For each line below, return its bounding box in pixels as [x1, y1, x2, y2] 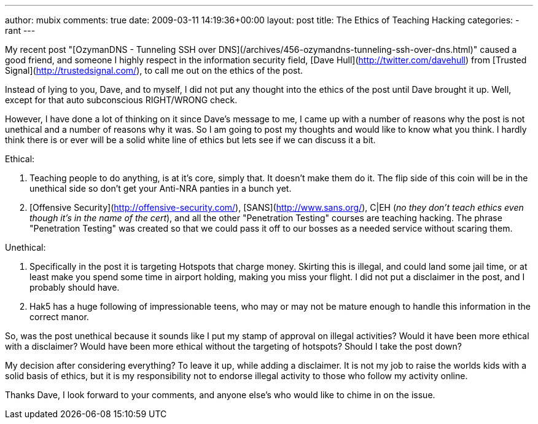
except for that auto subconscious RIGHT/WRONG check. [5, 95, 238, 105]
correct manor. [29, 312, 89, 322]
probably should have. [29, 282, 120, 292]
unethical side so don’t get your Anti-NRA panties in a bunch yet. [29, 183, 292, 194]
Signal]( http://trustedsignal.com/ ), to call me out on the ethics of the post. [5, 65, 303, 76]
